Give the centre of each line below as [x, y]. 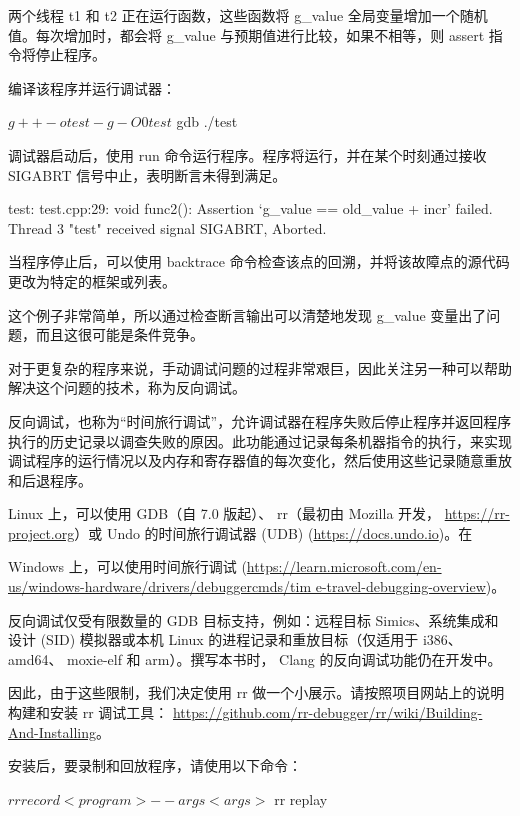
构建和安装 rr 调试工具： [88, 712]
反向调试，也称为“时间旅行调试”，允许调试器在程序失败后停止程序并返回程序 [260, 420]
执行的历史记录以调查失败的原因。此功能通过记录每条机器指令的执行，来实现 [260, 440]
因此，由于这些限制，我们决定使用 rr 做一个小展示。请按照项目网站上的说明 [256, 692]
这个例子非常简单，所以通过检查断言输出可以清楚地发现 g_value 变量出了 [247, 314]
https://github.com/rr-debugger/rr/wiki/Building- [327, 712]
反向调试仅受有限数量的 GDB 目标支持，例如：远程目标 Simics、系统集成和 [253, 619]
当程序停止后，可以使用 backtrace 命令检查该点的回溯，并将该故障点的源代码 [259, 261]
